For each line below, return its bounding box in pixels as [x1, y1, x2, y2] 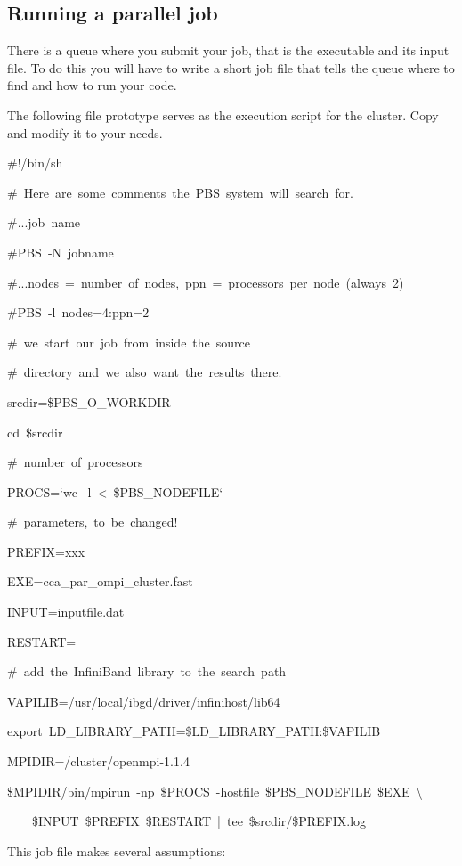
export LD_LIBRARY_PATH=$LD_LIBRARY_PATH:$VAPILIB [7, 722, 381, 740]
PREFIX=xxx [7, 542, 85, 560]
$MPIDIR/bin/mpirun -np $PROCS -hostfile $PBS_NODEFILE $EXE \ [7, 781, 423, 800]
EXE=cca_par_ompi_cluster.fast [7, 572, 193, 591]
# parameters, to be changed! [7, 512, 178, 531]
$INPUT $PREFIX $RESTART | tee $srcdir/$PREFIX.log [31, 812, 367, 830]
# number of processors [7, 453, 143, 471]
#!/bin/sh [7, 153, 63, 172]
